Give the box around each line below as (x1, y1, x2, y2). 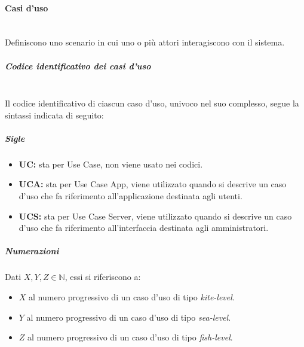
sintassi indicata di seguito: (5, 108, 104, 121)
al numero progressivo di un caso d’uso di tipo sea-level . (26, 311, 231, 323)
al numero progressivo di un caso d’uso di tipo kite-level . (29, 291, 235, 303)
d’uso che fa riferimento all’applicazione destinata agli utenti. (19, 190, 242, 202)
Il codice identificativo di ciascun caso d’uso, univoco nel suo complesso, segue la (5, 97, 299, 109)
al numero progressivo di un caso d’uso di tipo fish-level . (27, 331, 233, 343)
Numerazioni (5, 245, 59, 257)
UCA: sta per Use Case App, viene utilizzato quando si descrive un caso (19, 178, 287, 190)
